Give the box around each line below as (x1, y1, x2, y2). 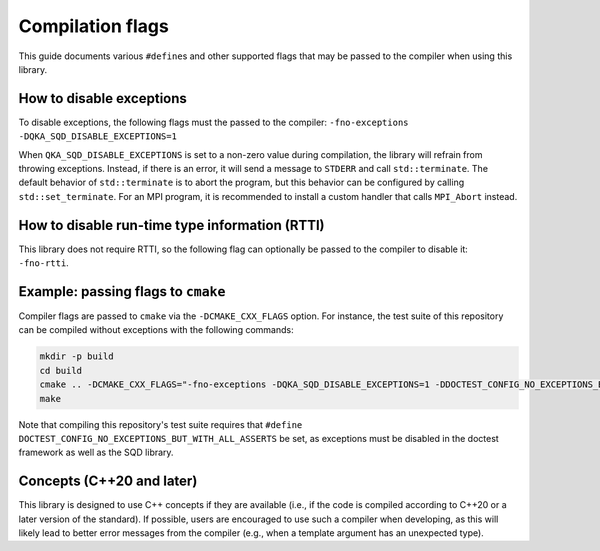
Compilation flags (18, 15, 169, 37)
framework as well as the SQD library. (18, 446, 174, 459)
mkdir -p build (39, 351, 114, 362)
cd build (39, 365, 83, 376)
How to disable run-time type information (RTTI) (18, 216, 325, 234)
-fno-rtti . (18, 257, 69, 269)
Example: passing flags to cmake (18, 283, 226, 300)
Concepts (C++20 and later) (18, 473, 198, 490)
